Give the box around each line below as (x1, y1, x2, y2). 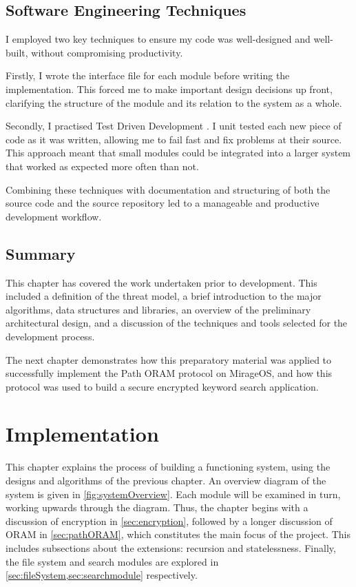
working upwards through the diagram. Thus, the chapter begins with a (6, 500, 308, 515)
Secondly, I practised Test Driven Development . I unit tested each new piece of (6, 119, 342, 133)
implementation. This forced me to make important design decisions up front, (6, 81, 333, 96)
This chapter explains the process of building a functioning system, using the (6, 460, 331, 474)
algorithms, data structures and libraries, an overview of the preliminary (6, 302, 311, 316)
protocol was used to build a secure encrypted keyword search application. (6, 379, 319, 393)
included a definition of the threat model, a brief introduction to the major (6, 289, 322, 303)
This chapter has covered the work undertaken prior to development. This (6, 275, 317, 289)
